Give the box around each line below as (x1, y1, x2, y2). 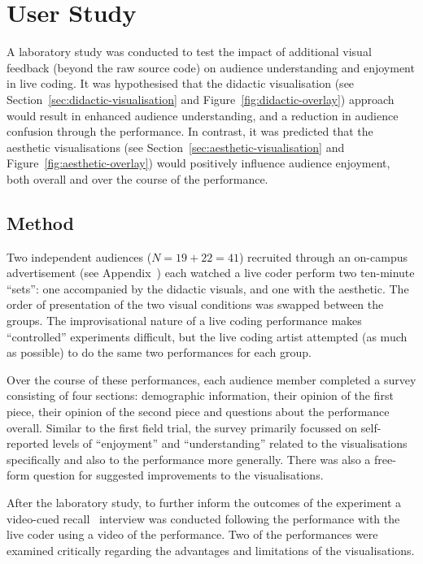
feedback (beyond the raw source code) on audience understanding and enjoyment (7, 59, 415, 76)
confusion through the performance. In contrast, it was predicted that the (7, 123, 373, 140)
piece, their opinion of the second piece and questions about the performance (7, 403, 390, 420)
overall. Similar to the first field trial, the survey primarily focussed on (7, 419, 358, 436)
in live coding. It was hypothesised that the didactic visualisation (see (7, 75, 355, 92)
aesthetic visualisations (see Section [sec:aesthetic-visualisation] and (7, 138, 345, 155)
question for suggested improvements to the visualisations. (33, 466, 324, 484)
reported (7, 435, 49, 452)
